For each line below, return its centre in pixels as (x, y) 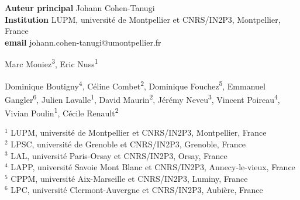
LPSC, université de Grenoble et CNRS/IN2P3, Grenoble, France (128, 144)
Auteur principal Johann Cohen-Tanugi (80, 8)
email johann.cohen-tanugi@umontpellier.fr (83, 42)
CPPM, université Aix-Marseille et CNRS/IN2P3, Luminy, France (129, 178)
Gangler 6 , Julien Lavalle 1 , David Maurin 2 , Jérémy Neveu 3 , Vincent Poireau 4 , (142, 98)
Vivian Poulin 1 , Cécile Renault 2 (62, 112)
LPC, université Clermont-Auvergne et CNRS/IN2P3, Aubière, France (137, 190)
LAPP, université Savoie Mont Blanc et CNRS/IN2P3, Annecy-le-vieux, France (153, 167)
